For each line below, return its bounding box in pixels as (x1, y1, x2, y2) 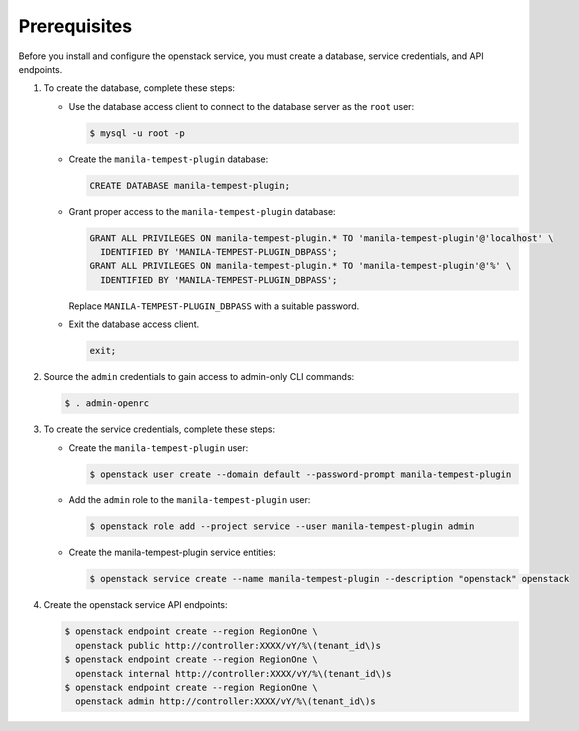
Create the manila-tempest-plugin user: (68, 441, 249, 454)
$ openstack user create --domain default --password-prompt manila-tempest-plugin (89, 468, 512, 480)
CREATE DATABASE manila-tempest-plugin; (89, 180, 290, 191)
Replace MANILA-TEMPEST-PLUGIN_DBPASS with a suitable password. (68, 300, 360, 312)
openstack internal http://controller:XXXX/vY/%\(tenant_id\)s (75, 668, 392, 679)
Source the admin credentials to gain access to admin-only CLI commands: (43, 371, 355, 383)
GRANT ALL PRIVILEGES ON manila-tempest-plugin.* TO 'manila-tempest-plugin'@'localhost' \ (89, 232, 554, 244)
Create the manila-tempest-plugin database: (68, 153, 269, 165)
